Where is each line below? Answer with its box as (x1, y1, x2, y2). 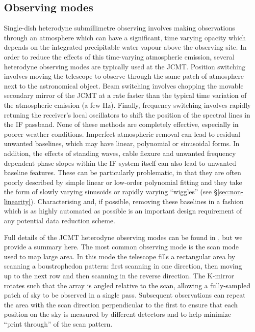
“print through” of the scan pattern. (4, 319, 113, 329)
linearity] (4, 196, 31, 206)
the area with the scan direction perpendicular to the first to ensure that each (4, 299, 238, 309)
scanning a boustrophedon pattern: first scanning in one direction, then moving (4, 261, 242, 271)
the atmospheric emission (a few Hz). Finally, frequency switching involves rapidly (4, 99, 251, 110)
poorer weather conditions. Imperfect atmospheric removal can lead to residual (4, 128, 240, 139)
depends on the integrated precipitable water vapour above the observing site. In (4, 42, 247, 52)
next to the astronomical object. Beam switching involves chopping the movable (4, 80, 244, 91)
